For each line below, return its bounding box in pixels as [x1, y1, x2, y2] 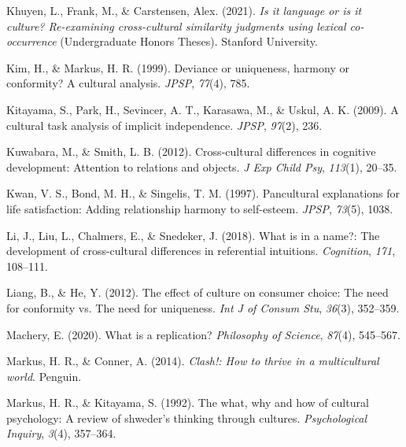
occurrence [6, 33, 57, 50]
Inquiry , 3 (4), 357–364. [6, 425, 116, 441]
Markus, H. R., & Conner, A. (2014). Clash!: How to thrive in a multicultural [6, 353, 379, 369]
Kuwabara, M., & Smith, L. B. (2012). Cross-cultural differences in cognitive [6, 143, 376, 160]
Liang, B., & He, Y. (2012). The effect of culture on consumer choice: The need [6, 284, 389, 301]
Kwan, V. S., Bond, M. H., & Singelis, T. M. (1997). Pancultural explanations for [6, 185, 400, 201]
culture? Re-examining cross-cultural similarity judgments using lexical [6, 17, 346, 34]
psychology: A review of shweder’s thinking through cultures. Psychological [6, 409, 367, 426]
